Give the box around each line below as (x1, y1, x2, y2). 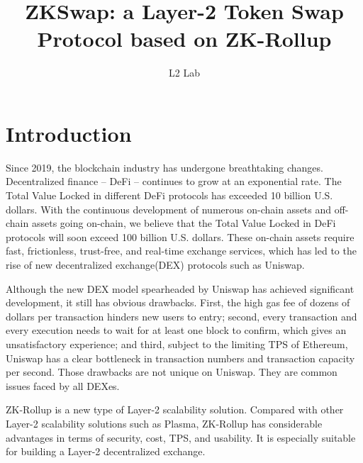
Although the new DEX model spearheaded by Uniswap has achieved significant (6, 281, 354, 296)
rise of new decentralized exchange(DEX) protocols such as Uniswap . (6, 257, 305, 272)
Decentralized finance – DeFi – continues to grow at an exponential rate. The (6, 174, 342, 189)
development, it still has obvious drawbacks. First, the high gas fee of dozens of (6, 295, 350, 310)
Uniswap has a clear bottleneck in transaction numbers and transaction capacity (6, 350, 355, 365)
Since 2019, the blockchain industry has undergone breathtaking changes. (6, 160, 323, 174)
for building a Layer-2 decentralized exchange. (6, 444, 206, 459)
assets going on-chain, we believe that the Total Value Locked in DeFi (31, 216, 336, 230)
